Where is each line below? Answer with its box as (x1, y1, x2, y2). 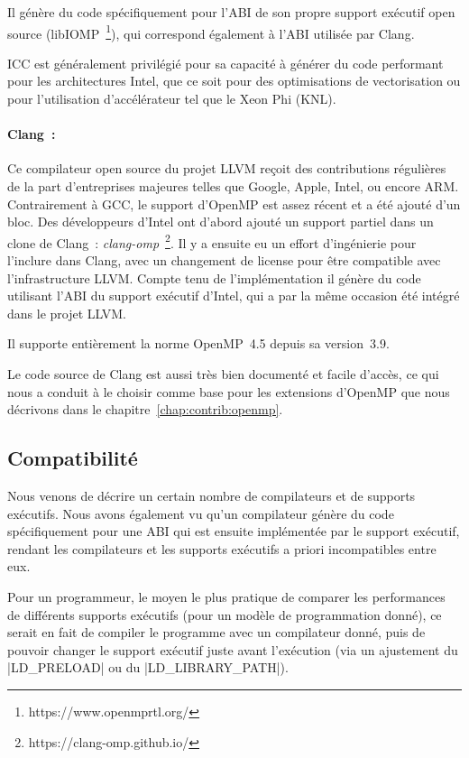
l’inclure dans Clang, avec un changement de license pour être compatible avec (7, 251, 441, 270)
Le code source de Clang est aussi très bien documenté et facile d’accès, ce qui (7, 365, 439, 384)
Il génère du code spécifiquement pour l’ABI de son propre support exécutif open (7, 3, 455, 21)
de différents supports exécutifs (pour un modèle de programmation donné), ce (7, 605, 442, 624)
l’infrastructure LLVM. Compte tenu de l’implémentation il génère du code (7, 268, 421, 287)
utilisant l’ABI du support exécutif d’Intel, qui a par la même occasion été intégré (7, 286, 460, 305)
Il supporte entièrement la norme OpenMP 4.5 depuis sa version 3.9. (7, 334, 390, 353)
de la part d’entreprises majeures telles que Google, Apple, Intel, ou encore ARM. (7, 177, 459, 196)
